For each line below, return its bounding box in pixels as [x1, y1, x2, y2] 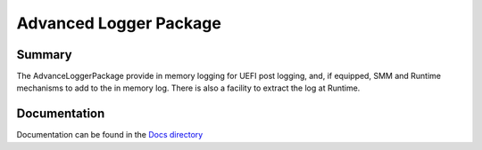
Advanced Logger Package [16, 13, 222, 33]
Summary [16, 47, 72, 62]
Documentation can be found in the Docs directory [16, 130, 204, 140]
